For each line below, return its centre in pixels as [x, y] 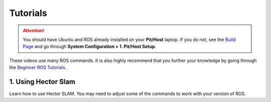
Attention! [34, 30]
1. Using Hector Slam [42, 82]
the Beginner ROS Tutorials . [38, 67]
